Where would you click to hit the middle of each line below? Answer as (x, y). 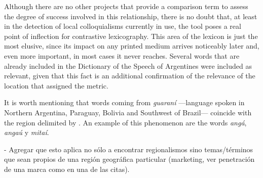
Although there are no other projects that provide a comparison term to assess (126, 6)
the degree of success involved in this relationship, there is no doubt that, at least (131, 16)
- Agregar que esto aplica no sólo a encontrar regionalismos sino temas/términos (129, 149)
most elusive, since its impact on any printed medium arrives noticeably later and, (132, 46)
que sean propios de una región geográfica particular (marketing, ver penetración (129, 159)
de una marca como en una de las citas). (67, 169)
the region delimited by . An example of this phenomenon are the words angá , (125, 122)
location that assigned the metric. (56, 85)
